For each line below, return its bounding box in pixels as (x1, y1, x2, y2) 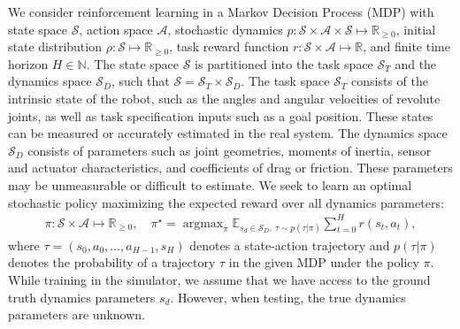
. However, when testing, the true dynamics (170, 287, 406, 306)
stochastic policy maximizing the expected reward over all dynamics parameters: (8, 193, 444, 211)
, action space (79, 19, 153, 38)
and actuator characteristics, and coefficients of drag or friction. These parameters (8, 158, 453, 177)
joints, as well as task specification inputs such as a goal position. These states (8, 106, 433, 125)
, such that (111, 72, 170, 90)
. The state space (86, 54, 180, 73)
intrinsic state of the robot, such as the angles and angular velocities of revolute (8, 88, 441, 107)
